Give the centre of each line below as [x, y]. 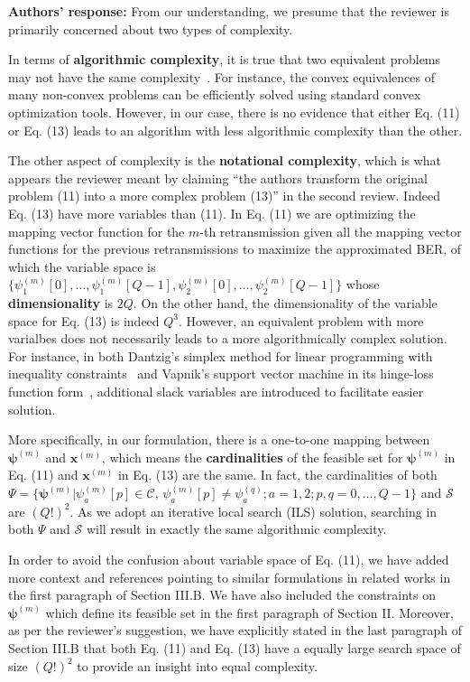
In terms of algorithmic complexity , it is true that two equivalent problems [225, 59]
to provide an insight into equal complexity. [197, 665]
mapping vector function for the [97, 231]
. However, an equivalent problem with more [301, 320]
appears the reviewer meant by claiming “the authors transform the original [218, 178]
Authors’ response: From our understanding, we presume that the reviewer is [229, 11]
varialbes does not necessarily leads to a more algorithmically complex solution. [228, 338]
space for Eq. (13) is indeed [84, 320]
